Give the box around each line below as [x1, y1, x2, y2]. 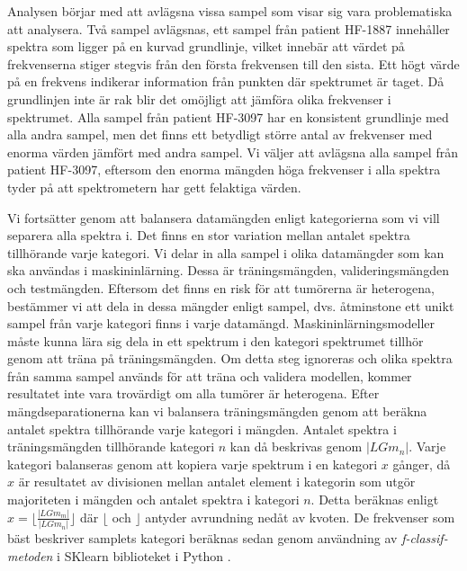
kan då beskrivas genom [229, 437, 363, 456]
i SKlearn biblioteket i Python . [57, 546, 231, 565]
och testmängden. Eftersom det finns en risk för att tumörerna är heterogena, [7, 278, 435, 297]
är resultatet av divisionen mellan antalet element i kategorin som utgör [18, 472, 416, 491]
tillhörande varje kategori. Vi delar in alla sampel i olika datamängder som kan [7, 243, 445, 262]
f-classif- [401, 529, 448, 548]
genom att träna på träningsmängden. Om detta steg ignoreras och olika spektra [7, 349, 453, 368]
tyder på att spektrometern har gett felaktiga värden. [7, 177, 301, 196]
